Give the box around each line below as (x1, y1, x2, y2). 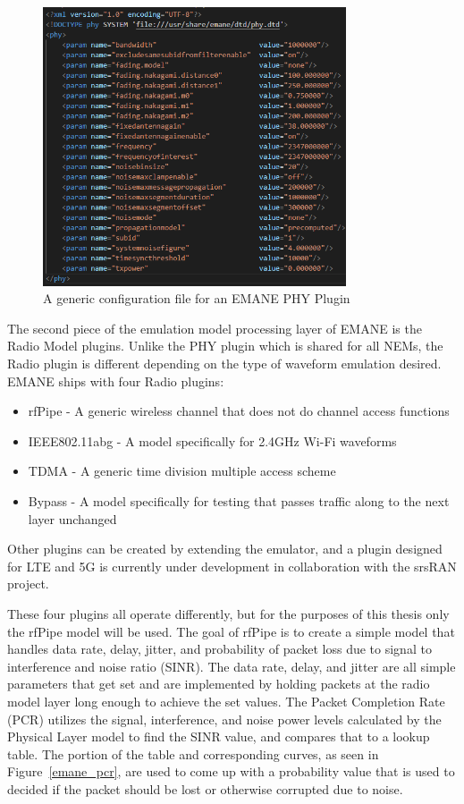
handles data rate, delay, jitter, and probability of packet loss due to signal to (7, 639, 432, 658)
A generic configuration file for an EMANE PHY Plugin (43, 289, 350, 308)
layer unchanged (28, 509, 117, 528)
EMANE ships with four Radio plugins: (7, 371, 224, 390)
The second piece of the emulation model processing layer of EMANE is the (7, 318, 422, 337)
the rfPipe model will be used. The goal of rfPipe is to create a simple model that (7, 622, 455, 640)
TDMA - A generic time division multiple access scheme (28, 461, 336, 480)
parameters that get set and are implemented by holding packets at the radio (7, 674, 430, 693)
